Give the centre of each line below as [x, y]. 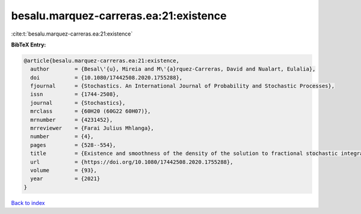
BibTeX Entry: [29, 45]
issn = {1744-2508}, [75, 94]
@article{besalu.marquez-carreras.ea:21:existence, [102, 61]
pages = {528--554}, [73, 145]
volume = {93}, [64, 170]
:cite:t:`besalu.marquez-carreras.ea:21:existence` [72, 34]
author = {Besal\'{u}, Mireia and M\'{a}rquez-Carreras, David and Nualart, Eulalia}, [173, 69]
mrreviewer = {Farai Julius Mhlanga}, [92, 128]
